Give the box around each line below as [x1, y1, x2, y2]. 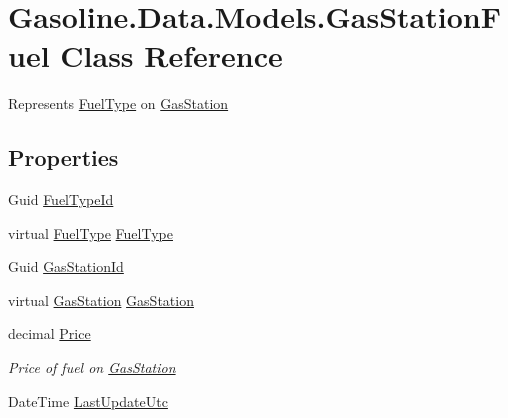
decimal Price [8, 323, 91, 344]
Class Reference [60, 35, 283, 76]
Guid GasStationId [8, 256, 124, 277]
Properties [8, 142, 119, 173]
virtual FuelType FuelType [8, 222, 173, 243]
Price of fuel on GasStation [8, 357, 176, 378]
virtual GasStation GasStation [8, 289, 194, 310]
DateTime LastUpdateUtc [8, 390, 168, 411]
